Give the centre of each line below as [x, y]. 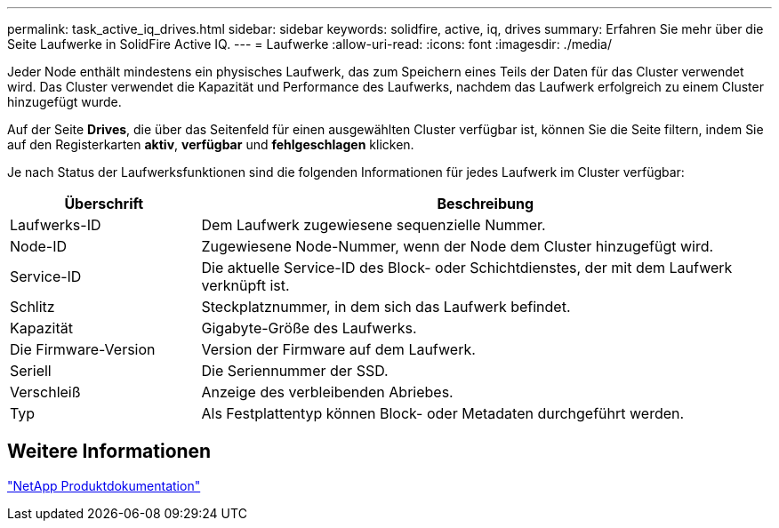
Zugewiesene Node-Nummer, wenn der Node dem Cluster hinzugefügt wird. [458, 246]
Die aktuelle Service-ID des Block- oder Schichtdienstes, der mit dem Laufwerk [467, 268]
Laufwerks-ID [56, 225]
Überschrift [104, 204]
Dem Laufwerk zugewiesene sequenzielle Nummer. [373, 225]
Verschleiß [45, 392]
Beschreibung [486, 204]
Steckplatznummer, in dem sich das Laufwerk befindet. [386, 307]
